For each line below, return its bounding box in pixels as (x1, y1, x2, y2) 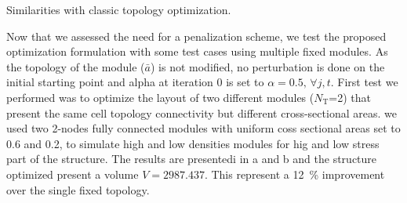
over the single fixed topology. (6, 181, 150, 198)
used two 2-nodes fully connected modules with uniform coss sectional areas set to (6, 120, 401, 136)
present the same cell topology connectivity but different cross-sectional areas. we (6, 104, 397, 121)
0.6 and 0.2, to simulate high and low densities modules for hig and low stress (6, 135, 380, 151)
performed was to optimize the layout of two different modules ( (6, 89, 314, 105)
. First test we (330, 74, 398, 90)
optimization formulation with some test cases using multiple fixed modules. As (6, 43, 388, 60)
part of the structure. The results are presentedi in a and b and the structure (6, 150, 377, 167)
